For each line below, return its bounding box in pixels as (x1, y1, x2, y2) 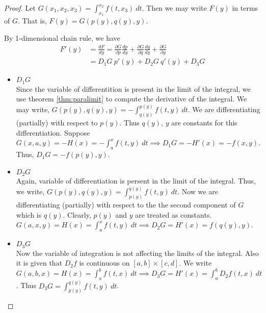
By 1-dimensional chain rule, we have (4, 32, 120, 43)
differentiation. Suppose (16, 127, 90, 138)
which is (16, 209, 42, 220)
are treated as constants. (135, 209, 212, 220)
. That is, (17, 15, 47, 26)
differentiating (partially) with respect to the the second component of (16, 199, 236, 210)
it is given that (16, 257, 63, 268)
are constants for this (171, 117, 237, 128)
